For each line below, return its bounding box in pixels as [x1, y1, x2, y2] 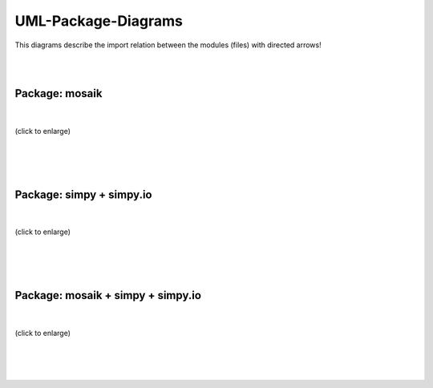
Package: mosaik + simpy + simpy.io [14, 289, 202, 302]
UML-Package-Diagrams [14, 12, 184, 30]
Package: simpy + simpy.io [14, 188, 152, 201]
